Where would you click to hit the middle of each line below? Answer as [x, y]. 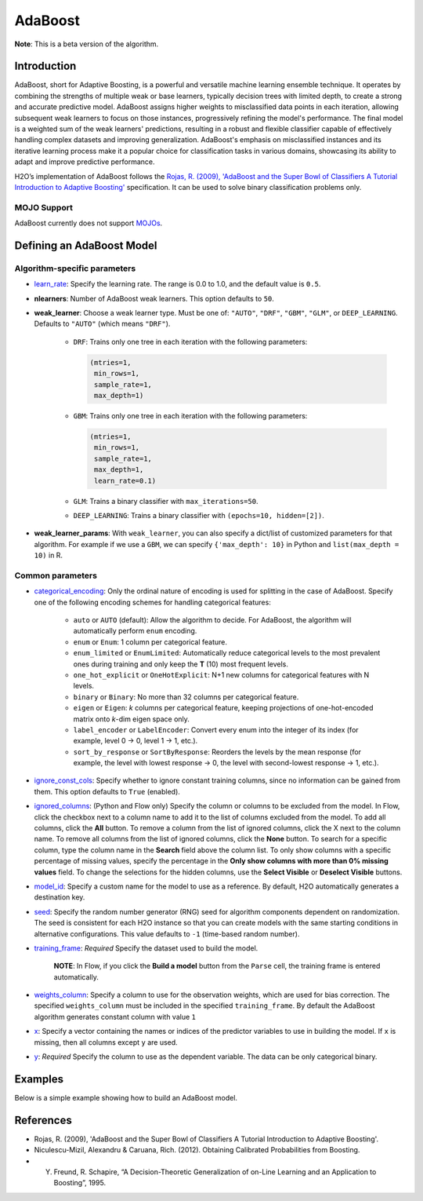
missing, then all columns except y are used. [106, 1042]
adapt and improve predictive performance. [85, 162]
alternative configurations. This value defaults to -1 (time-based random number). [167, 933]
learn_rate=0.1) [125, 480]
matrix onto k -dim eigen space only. [131, 719]
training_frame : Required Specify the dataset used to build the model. [146, 948]
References [43, 1120]
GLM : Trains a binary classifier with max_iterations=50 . [166, 501]
